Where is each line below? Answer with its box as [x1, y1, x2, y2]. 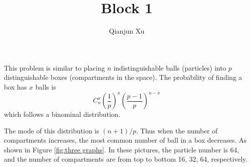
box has [4, 81, 27, 92]
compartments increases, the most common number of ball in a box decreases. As [4, 135, 247, 145]
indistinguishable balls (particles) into [113, 62, 226, 73]
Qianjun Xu [109, 26, 145, 36]
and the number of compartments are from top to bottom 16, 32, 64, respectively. [4, 154, 248, 164]
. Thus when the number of [136, 125, 218, 135]
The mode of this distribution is [4, 125, 99, 135]
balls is [35, 81, 56, 92]
